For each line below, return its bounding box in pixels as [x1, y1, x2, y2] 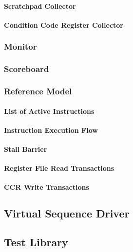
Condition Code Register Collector [4, 19, 123, 30]
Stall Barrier [4, 144, 47, 154]
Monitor [4, 40, 37, 53]
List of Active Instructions [4, 106, 95, 116]
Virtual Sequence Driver [4, 206, 130, 221]
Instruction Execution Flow [4, 125, 98, 135]
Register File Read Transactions [4, 163, 114, 173]
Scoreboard [4, 63, 49, 75]
